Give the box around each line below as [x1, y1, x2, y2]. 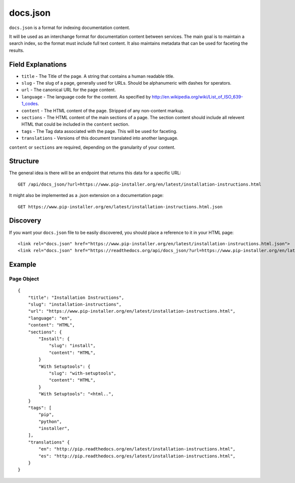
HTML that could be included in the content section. [21, 121, 130, 128]
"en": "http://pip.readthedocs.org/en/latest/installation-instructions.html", [38, 446, 236, 452]
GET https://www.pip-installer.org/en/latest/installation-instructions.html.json [18, 204, 223, 209]
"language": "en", [28, 315, 73, 321]
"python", [38, 419, 62, 424]
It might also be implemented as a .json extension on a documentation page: [9, 193, 164, 198]
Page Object [9, 276, 39, 283]
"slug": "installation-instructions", [28, 302, 122, 307]
